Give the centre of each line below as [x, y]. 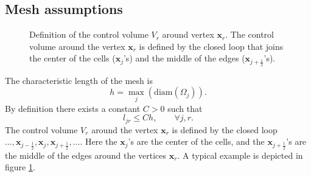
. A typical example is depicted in [240, 155]
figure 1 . [20, 167]
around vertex [188, 34]
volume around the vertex [77, 46]
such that [185, 108]
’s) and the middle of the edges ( [184, 58]
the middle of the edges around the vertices [86, 155]
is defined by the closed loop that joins [211, 46]
